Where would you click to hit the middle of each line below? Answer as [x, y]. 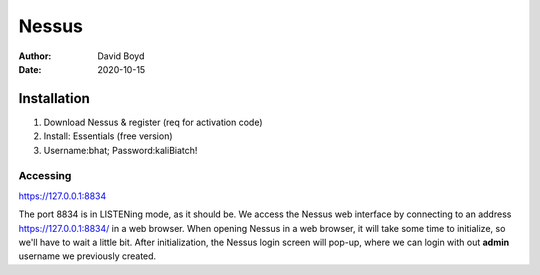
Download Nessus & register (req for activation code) [153, 122]
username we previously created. [87, 256]
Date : [30, 69]
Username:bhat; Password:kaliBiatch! [120, 150]
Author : [35, 56]
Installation [54, 98]
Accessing [45, 176]
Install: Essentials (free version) [108, 136]
